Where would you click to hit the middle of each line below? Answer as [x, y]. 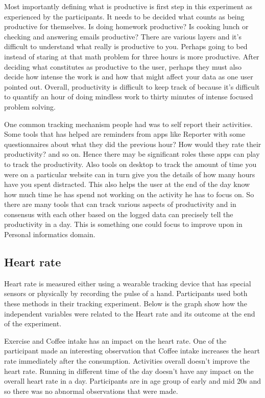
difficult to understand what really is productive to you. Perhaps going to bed [126, 46]
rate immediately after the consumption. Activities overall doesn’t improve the [127, 361]
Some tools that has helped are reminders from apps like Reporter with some [125, 134]
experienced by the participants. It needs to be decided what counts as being [124, 16]
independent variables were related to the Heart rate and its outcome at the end [130, 313]
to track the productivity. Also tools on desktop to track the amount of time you [130, 164]
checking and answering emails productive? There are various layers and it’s [123, 36]
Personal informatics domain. [50, 234]
